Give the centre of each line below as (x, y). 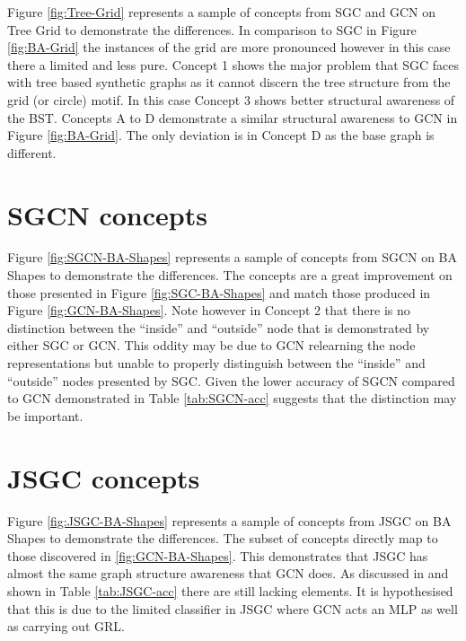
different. (32, 152)
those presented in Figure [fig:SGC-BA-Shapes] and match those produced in (219, 292)
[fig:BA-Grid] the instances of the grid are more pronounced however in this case (229, 47)
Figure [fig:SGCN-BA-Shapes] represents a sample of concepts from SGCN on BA (233, 257)
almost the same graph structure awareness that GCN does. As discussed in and (228, 573)
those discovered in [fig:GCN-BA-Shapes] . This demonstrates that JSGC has (218, 555)
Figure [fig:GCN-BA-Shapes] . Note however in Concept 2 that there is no (209, 310)
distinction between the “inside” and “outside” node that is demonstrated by (219, 327)
